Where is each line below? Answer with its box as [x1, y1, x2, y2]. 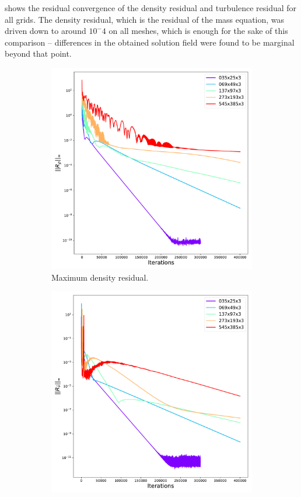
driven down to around [5, 25, 86, 37]
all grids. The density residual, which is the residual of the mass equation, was [5, 13, 285, 25]
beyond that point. [5, 47, 72, 60]
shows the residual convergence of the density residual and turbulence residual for [5, 2, 297, 13]
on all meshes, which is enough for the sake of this [108, 25, 288, 37]
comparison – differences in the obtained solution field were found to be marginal [5, 36, 295, 48]
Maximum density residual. [51, 271, 149, 283]
